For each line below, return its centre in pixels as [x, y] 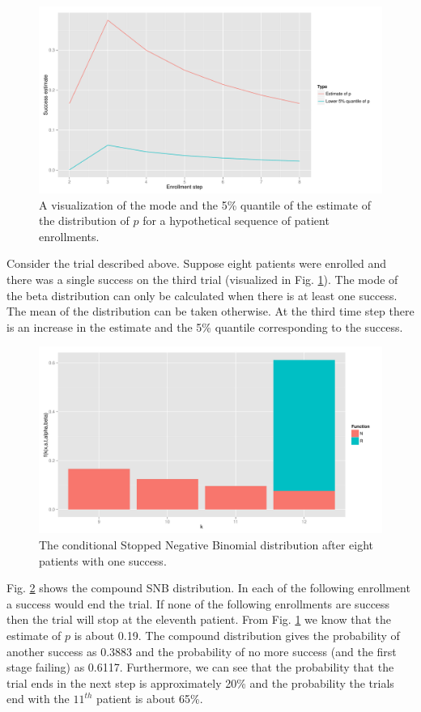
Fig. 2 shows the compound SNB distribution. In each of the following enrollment [208, 588]
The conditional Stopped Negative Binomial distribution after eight [206, 545]
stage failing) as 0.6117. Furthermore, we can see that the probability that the [200, 667]
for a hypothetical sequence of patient [236, 220]
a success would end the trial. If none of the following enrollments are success [198, 603]
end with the [38, 699]
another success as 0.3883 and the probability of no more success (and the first [202, 651]
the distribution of [84, 220]
